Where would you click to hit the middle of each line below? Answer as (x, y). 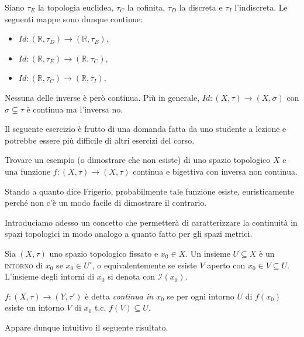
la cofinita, (146, 7)
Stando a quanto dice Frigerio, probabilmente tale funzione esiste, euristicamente (149, 191)
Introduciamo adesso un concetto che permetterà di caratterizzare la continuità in (151, 222)
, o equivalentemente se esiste (144, 265)
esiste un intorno (34, 307)
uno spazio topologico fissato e (104, 253)
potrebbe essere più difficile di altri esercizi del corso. (100, 140)
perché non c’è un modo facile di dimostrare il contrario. (106, 202)
